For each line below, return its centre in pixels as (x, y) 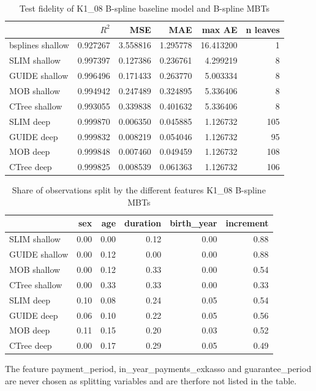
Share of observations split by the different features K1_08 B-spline (139, 190)
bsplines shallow (39, 45)
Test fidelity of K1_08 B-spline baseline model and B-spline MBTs (144, 8)
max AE (220, 29)
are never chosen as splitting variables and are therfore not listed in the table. (151, 380)
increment (247, 223)
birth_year (194, 223)
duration (143, 223)
